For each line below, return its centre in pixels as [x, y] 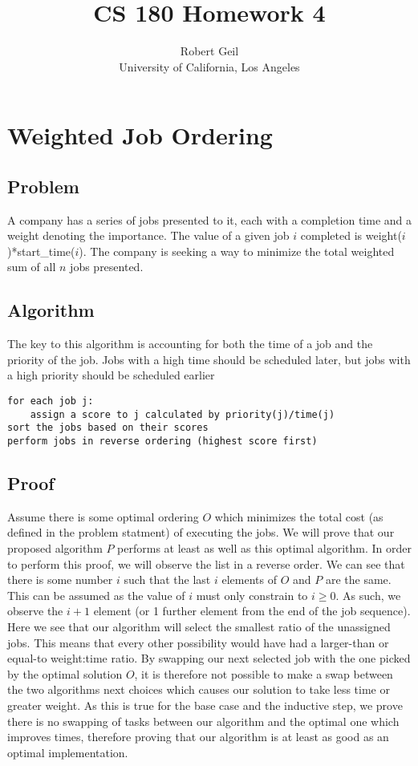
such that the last [167, 580]
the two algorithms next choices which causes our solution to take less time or [199, 689]
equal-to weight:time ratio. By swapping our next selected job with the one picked [209, 658]
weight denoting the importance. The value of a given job [148, 235]
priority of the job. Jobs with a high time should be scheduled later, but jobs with [209, 359]
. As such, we [368, 595]
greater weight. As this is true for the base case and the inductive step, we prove [205, 705]
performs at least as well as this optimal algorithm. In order [265, 548]
